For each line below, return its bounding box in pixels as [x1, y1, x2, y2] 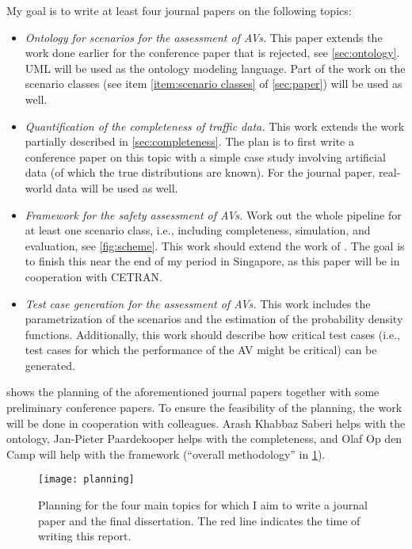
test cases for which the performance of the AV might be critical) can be [25, 341, 377, 358]
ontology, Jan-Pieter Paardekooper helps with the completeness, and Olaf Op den [6, 430, 402, 447]
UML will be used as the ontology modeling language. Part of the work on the [25, 59, 406, 76]
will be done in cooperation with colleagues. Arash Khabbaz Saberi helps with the [6, 414, 406, 431]
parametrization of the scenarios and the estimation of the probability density [25, 311, 403, 327]
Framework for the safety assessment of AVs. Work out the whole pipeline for [25, 206, 402, 223]
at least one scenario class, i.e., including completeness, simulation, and [25, 222, 371, 238]
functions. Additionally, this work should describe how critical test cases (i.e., [25, 326, 400, 342]
